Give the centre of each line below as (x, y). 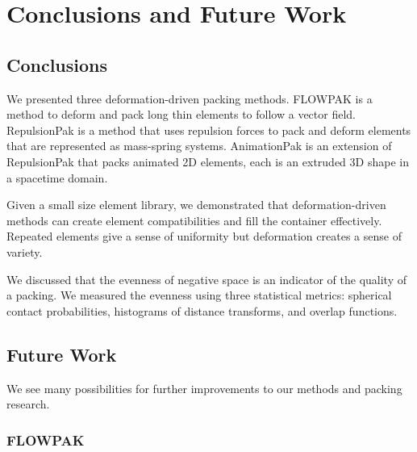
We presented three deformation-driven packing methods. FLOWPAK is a (190, 98)
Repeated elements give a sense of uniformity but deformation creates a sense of (204, 236)
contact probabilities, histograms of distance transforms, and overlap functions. (202, 310)
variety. (25, 251)
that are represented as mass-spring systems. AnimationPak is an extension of (199, 146)
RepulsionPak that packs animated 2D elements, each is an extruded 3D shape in (208, 161)
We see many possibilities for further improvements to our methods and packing (204, 388)
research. (28, 404)
